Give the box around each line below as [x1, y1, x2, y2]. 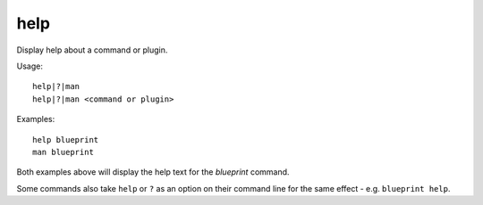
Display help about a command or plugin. [16, 45, 168, 55]
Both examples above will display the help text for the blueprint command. [16, 167, 290, 177]
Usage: [16, 61, 44, 71]
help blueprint [32, 135, 99, 144]
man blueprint [32, 147, 94, 157]
